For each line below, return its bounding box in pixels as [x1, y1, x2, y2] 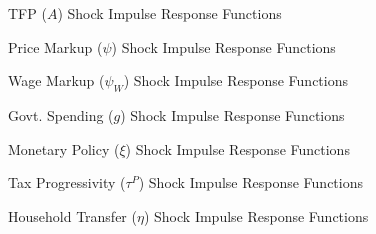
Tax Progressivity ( [8, 172, 126, 193]
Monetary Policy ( [8, 138, 120, 159]
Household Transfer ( [8, 205, 137, 226]
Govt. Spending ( [8, 104, 114, 125]
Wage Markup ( [8, 70, 105, 91]
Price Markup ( [8, 36, 103, 57]
